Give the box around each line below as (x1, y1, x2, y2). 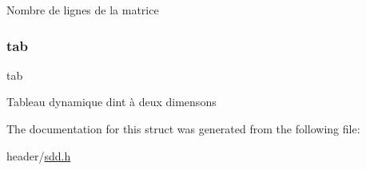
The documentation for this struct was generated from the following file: (6, 121, 360, 136)
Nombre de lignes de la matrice (6, 2, 159, 18)
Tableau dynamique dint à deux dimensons (6, 93, 217, 110)
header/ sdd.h (6, 147, 71, 164)
